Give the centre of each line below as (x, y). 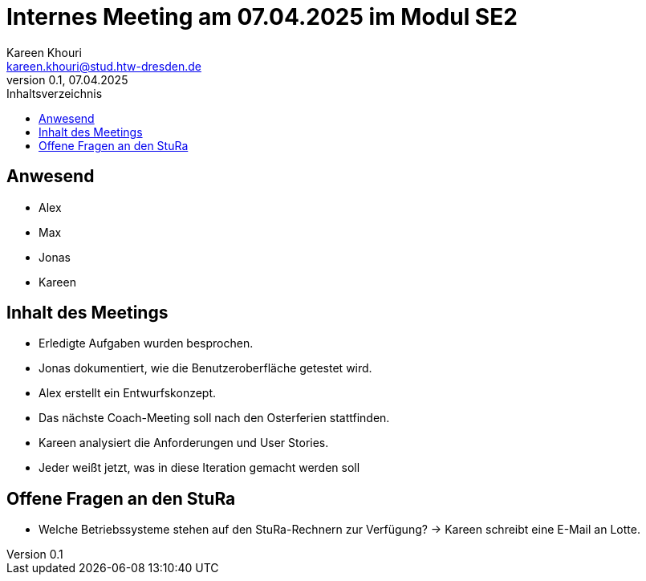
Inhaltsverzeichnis (55, 93)
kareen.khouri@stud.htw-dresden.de (104, 66)
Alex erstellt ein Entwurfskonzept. (128, 393)
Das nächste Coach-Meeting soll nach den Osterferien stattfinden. (214, 418)
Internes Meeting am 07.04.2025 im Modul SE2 (262, 17)
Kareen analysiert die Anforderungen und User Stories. (184, 443)
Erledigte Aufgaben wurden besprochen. (146, 343)
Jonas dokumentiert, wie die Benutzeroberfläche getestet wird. (205, 368)
